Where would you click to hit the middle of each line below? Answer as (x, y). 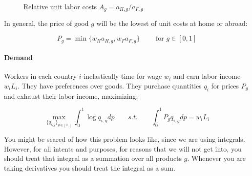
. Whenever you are (216, 158)
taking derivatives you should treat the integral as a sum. (90, 167)
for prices (225, 85)
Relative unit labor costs (60, 6)
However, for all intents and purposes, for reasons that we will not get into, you (123, 148)
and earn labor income (207, 76)
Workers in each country (41, 76)
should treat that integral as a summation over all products (93, 158)
